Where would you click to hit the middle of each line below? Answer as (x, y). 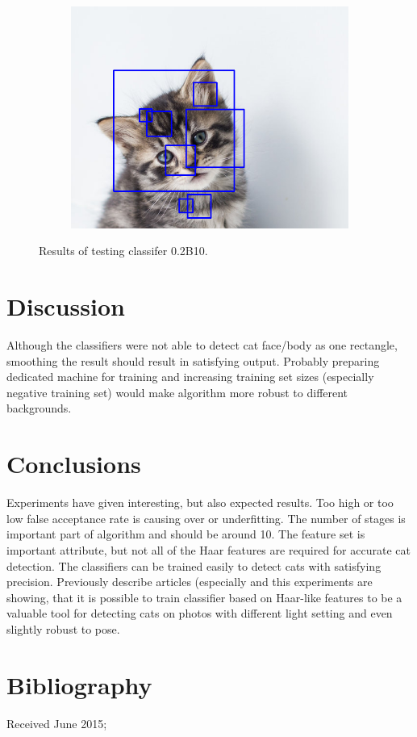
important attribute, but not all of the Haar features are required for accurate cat (208, 549)
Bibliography (79, 684)
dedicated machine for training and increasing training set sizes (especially (190, 377)
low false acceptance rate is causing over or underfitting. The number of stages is (206, 518)
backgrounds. (39, 408)
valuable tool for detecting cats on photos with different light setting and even (200, 613)
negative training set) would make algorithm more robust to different (177, 392)
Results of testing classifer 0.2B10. (123, 251)
